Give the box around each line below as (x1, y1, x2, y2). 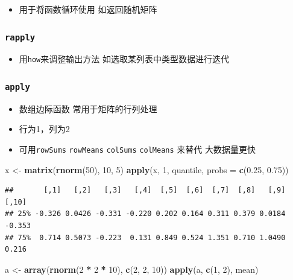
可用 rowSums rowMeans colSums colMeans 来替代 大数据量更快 (19, 143, 256, 155)
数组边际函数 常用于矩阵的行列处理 (19, 102, 157, 115)
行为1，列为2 (19, 122, 70, 135)
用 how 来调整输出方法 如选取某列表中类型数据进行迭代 (19, 52, 229, 65)
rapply (5, 32, 36, 42)
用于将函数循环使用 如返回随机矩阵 (19, 3, 157, 15)
